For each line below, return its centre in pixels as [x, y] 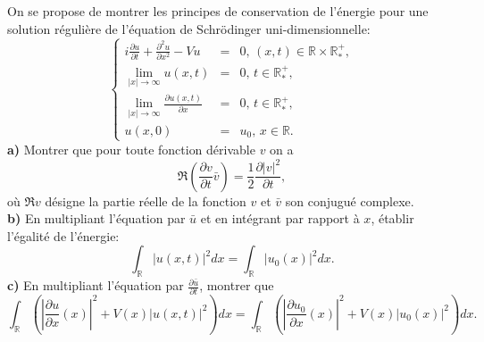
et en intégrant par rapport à [280, 218]
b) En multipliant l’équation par [96, 218]
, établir [392, 218]
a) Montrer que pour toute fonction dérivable [131, 149]
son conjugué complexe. [350, 200]
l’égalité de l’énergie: [63, 235]
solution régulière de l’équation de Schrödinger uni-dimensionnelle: [189, 28]
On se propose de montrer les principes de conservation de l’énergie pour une [218, 11]
